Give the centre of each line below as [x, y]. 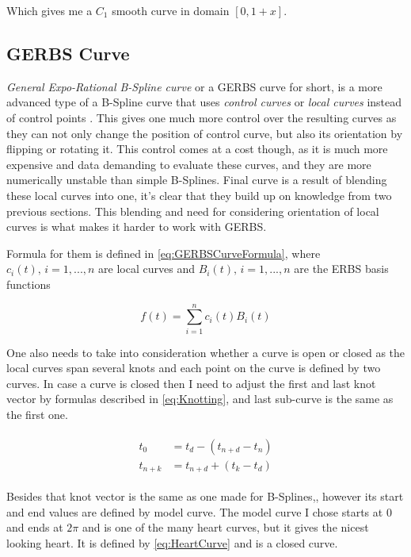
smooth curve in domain [171, 10]
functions [29, 284]
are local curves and [147, 269]
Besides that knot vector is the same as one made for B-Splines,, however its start [205, 496]
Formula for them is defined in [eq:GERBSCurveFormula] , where [164, 253]
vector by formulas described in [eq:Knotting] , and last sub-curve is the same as [200, 399]
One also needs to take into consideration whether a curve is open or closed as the [206, 352]
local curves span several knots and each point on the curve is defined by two [194, 368]
